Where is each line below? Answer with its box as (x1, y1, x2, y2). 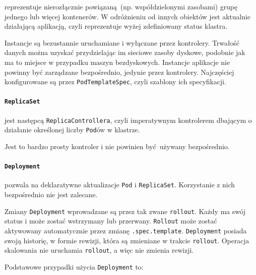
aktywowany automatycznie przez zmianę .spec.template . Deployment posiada (4, 225, 247, 235)
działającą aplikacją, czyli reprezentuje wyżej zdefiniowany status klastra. (4, 21, 228, 31)
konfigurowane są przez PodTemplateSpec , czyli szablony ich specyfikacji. (4, 76, 226, 87)
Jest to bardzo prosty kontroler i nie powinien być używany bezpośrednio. (4, 141, 230, 151)
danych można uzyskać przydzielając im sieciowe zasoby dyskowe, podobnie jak (4, 47, 246, 57)
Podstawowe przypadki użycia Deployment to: (4, 261, 143, 272)
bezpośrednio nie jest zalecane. (4, 189, 98, 200)
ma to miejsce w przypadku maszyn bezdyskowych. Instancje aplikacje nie (4, 56, 230, 67)
